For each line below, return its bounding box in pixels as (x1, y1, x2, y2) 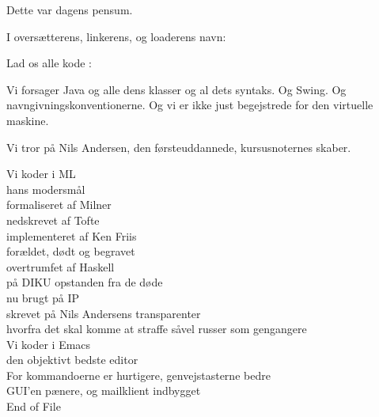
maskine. (6, 112, 49, 128)
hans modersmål (6, 180, 85, 197)
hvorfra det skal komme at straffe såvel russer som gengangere (6, 320, 307, 337)
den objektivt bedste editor (6, 351, 138, 368)
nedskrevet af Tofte (6, 211, 100, 228)
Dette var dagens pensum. (6, 2, 133, 17)
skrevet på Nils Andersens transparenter (6, 305, 201, 321)
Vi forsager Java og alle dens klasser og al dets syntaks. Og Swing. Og (6, 81, 347, 97)
